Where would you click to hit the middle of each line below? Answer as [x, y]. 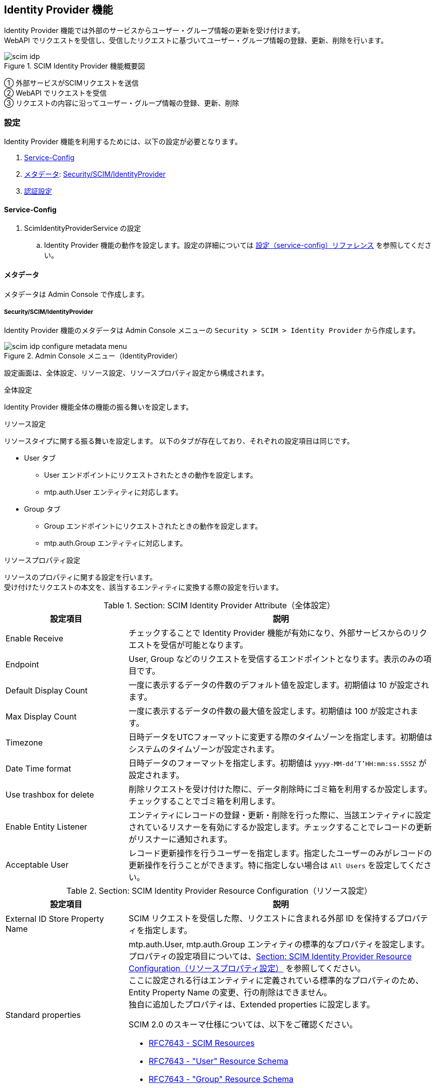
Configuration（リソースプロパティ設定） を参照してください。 [247, 969]
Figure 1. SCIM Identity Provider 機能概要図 [75, 66]
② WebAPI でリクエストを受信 [56, 93]
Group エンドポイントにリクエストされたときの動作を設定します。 [153, 526]
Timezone [24, 743]
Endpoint [22, 665]
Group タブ [42, 509]
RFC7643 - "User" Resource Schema [218, 1061]
